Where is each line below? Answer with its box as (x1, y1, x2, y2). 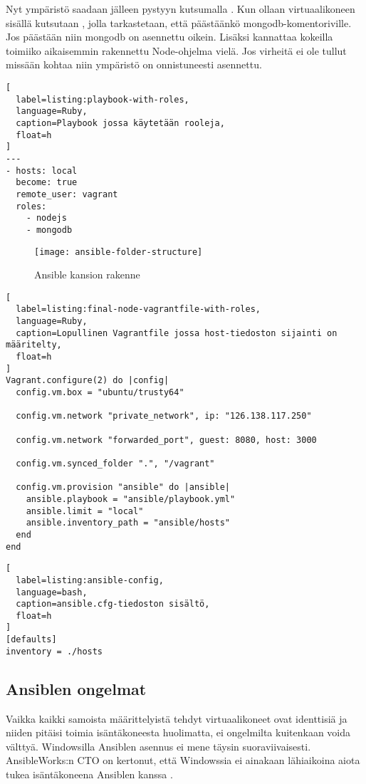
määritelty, (6, 340, 62, 350)
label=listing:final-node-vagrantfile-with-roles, (16, 304, 261, 315)
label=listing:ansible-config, (16, 575, 164, 585)
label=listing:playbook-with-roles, (16, 94, 189, 105)
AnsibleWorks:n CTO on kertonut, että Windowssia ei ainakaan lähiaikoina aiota (6, 753, 360, 768)
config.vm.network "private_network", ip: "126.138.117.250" (16, 411, 312, 422)
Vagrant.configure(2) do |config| (6, 375, 169, 386)
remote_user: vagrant (16, 189, 118, 199)
